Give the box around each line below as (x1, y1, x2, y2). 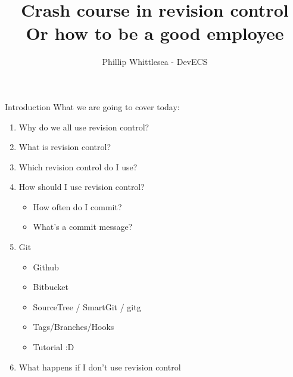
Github (33, 260, 59, 273)
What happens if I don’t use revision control (18, 360, 181, 373)
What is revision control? (18, 141, 111, 153)
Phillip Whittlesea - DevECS (102, 55, 208, 68)
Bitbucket (33, 281, 68, 293)
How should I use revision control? (18, 180, 145, 193)
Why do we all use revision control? (18, 120, 149, 133)
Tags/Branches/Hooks (33, 320, 114, 333)
